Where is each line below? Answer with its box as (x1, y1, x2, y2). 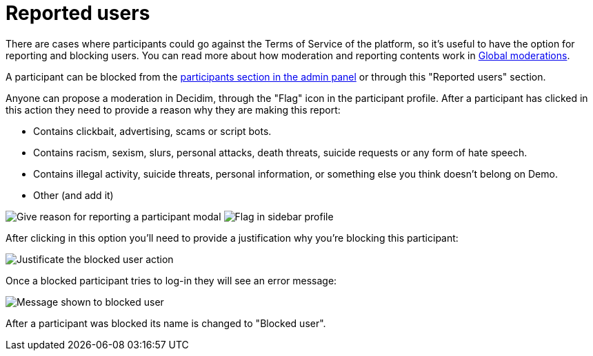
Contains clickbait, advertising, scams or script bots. (33, 125, 272, 137)
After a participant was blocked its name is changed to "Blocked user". (6, 317, 326, 329)
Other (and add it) (33, 189, 114, 201)
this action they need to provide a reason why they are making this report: (6, 103, 341, 116)
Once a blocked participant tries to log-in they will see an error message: (6, 274, 337, 286)
